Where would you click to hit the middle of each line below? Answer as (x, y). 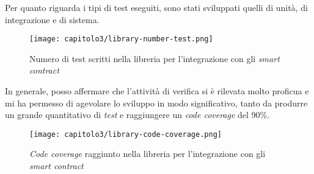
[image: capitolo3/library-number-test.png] (121, 39)
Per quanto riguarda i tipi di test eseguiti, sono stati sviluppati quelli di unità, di (156, 7)
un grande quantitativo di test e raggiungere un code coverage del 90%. (137, 115)
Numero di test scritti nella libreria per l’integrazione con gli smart (155, 58)
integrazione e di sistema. (52, 19)
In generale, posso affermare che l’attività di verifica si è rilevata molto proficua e (157, 91)
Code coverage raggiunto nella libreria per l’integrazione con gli (148, 154)
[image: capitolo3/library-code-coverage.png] (126, 134)
